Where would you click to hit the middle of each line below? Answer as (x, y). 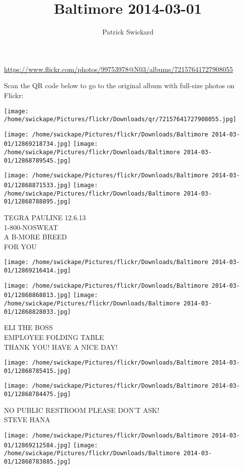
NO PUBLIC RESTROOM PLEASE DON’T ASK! (82, 410)
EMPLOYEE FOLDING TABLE (54, 337)
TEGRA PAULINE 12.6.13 (45, 218)
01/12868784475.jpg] (38, 394)
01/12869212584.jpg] (38, 445)
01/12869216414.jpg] (38, 271)
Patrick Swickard (128, 32)
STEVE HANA (27, 419)
